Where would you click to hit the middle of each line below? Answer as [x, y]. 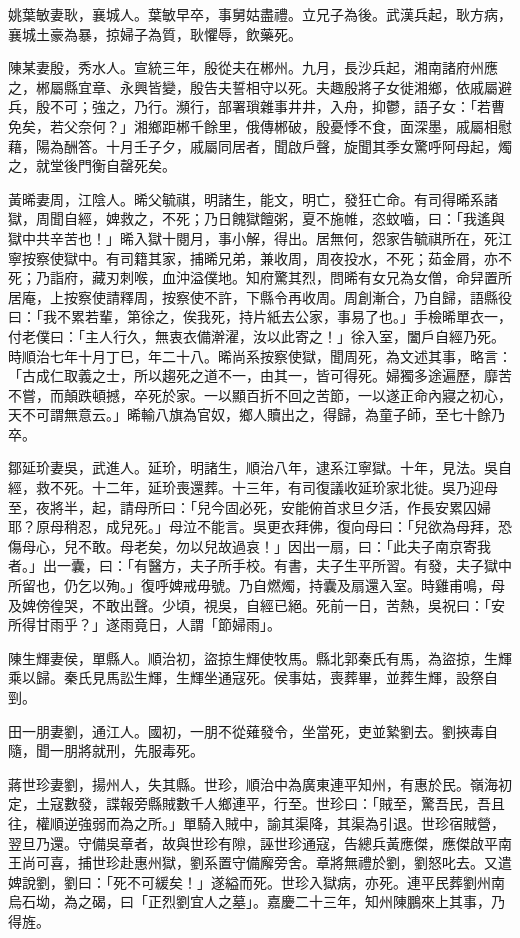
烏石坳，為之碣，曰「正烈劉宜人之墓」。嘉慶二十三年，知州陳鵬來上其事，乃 [256, 901]
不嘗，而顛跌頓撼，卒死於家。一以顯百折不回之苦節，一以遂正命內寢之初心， [260, 394]
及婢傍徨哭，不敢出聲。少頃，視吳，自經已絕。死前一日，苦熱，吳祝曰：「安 [256, 604]
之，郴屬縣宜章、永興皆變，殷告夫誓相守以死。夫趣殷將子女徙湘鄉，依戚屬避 [260, 86]
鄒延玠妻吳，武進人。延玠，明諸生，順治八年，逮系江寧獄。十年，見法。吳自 [260, 467]
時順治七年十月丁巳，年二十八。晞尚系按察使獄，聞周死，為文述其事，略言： [260, 355]
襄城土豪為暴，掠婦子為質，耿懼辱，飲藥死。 [155, 33]
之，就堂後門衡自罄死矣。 [92, 165]
